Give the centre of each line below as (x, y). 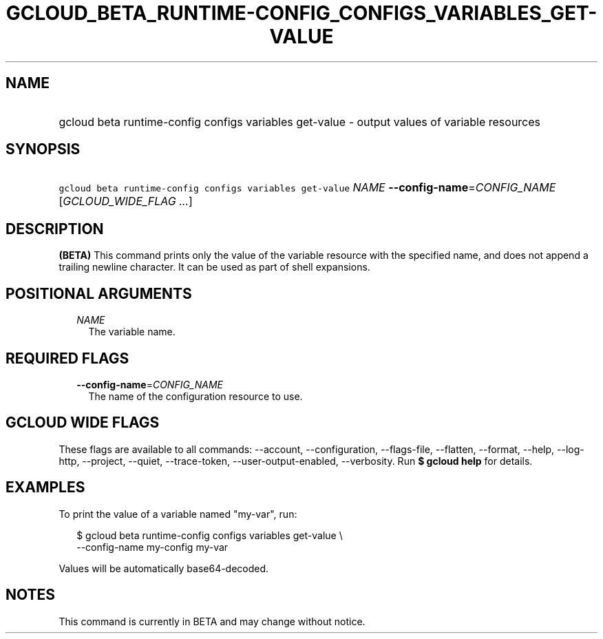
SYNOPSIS (43, 149)
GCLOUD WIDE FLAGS (83, 423)
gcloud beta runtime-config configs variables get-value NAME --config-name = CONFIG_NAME (307, 188)
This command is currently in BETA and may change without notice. (212, 621)
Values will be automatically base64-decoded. (164, 568)
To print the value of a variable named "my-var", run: (178, 514)
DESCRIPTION (55, 229)
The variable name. (132, 332)
